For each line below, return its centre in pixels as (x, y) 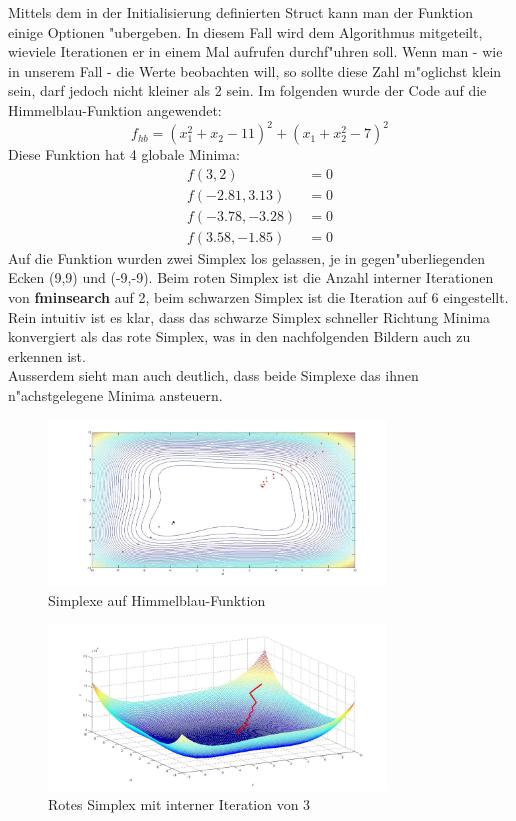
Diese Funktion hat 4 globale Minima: (124, 154)
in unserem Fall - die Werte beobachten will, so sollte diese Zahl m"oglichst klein (255, 70)
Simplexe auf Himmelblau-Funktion (157, 599)
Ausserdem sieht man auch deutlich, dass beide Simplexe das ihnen (213, 375)
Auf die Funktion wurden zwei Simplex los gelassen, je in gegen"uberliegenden (247, 257)
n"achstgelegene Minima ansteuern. (115, 394)
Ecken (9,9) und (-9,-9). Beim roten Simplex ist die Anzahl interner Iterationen (251, 277)
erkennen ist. (47, 355)
